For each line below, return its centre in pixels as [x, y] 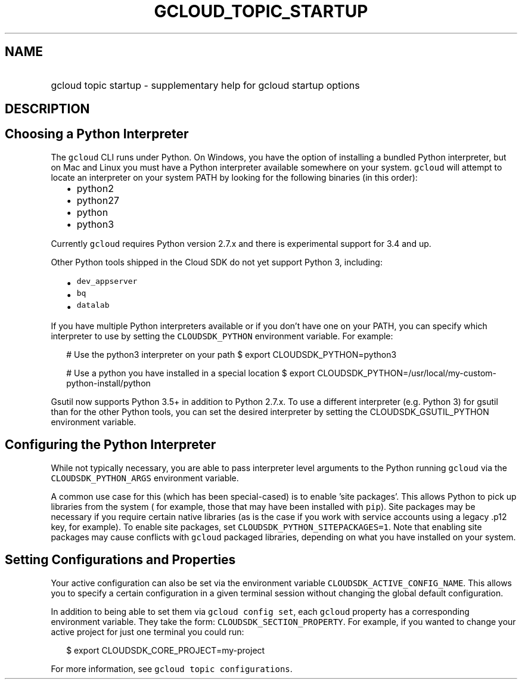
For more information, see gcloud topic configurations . [172, 668]
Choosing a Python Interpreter [97, 134]
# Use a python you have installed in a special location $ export [191, 373]
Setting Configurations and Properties [120, 560]
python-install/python [108, 383]
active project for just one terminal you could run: [147, 632]
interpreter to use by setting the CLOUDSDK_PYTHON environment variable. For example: [222, 336]
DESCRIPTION [47, 109]
